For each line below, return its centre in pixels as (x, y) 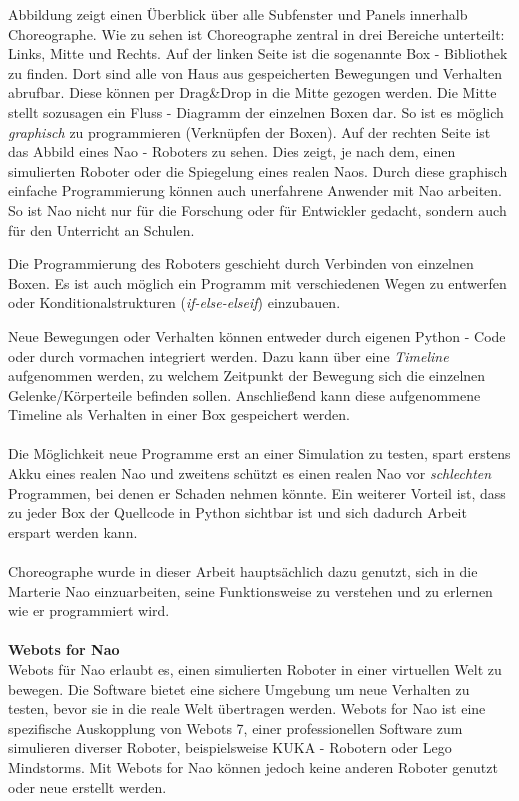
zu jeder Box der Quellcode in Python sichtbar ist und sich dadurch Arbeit (237, 512)
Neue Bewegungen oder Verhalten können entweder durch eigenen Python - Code (257, 335)
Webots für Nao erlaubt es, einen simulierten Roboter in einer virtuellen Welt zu (255, 669)
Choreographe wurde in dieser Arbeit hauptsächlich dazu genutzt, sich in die (243, 571)
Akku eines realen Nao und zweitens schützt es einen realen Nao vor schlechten (250, 473)
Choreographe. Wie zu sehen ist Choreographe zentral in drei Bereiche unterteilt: (256, 33)
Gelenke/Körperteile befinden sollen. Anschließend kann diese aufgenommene (244, 394)
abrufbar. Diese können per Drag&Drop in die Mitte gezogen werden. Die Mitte (252, 92)
